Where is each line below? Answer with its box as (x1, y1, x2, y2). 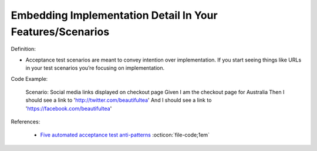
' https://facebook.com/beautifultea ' (25, 105, 112, 112)
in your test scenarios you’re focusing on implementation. (25, 64, 165, 71)
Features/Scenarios (11, 25, 110, 38)
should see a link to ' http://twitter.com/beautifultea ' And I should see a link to (25, 97, 212, 104)
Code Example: (11, 75, 48, 82)
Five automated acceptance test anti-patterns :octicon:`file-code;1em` (40, 132, 210, 139)
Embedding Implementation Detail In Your (11, 9, 218, 22)
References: (11, 118, 41, 125)
